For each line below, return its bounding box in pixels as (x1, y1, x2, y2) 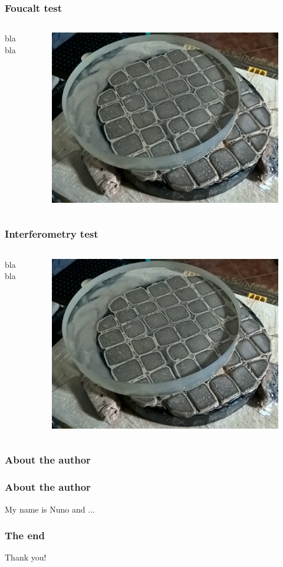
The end (5, 528, 45, 543)
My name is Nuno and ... (5, 503, 95, 515)
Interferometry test (5, 226, 98, 241)
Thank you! (5, 551, 47, 563)
